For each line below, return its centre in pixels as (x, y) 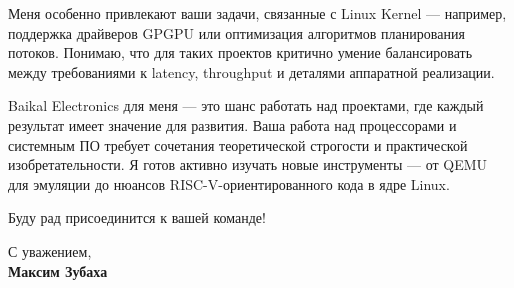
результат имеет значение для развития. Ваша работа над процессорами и (232, 124)
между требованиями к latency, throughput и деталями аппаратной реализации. (251, 71)
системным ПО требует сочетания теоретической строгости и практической (238, 144)
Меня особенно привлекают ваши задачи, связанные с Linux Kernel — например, (257, 13)
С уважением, (50, 250)
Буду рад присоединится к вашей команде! (137, 217)
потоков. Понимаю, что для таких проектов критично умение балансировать (240, 52)
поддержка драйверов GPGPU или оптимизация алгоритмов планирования (236, 32)
